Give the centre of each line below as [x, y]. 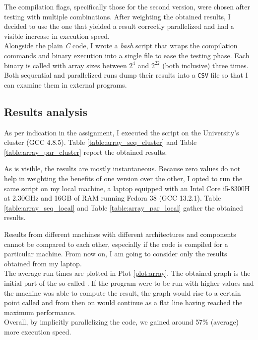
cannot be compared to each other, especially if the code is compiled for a [116, 244]
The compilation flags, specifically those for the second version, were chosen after [127, 6]
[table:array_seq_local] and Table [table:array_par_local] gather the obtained [124, 207]
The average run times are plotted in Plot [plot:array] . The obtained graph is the [127, 273]
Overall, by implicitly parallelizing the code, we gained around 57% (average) [122, 322]
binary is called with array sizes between [65, 65]
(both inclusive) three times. [205, 65]
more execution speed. [38, 331]
